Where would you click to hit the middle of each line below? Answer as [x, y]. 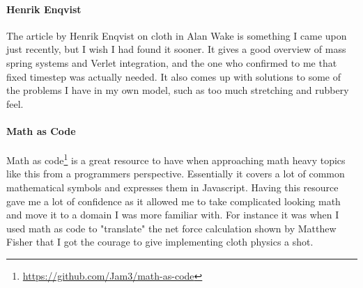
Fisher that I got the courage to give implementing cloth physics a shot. [160, 242]
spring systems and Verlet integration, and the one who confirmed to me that [172, 62]
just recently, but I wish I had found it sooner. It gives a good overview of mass [176, 49]
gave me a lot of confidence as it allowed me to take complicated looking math [173, 201]
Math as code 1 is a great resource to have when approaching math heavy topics [176, 159]
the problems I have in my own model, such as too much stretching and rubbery [178, 90]
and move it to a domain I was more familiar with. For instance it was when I [173, 215]
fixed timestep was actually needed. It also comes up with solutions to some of [173, 76]
